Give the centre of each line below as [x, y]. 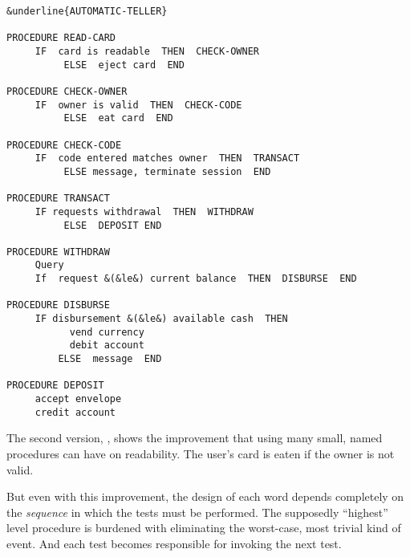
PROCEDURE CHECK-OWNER [67, 91]
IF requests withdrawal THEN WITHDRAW [144, 211]
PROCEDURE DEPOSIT [55, 386]
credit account [75, 412]
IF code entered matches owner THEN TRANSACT [167, 159]
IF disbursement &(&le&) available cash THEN [161, 319]
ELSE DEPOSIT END [113, 225]
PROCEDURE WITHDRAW [58, 252]
